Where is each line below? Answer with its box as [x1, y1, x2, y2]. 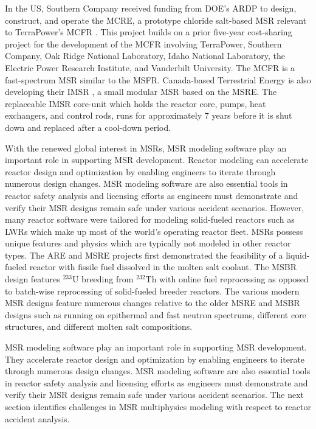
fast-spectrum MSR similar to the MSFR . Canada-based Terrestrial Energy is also [5, 73, 311, 86]
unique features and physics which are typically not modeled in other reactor [5, 237, 291, 249]
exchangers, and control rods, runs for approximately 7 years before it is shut [5, 109, 292, 122]
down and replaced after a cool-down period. [5, 120, 171, 133]
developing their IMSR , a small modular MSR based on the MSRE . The [5, 85, 277, 98]
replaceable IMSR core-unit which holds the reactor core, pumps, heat [5, 97, 266, 110]
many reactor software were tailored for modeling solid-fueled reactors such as [5, 213, 295, 226]
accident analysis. [5, 412, 70, 425]
